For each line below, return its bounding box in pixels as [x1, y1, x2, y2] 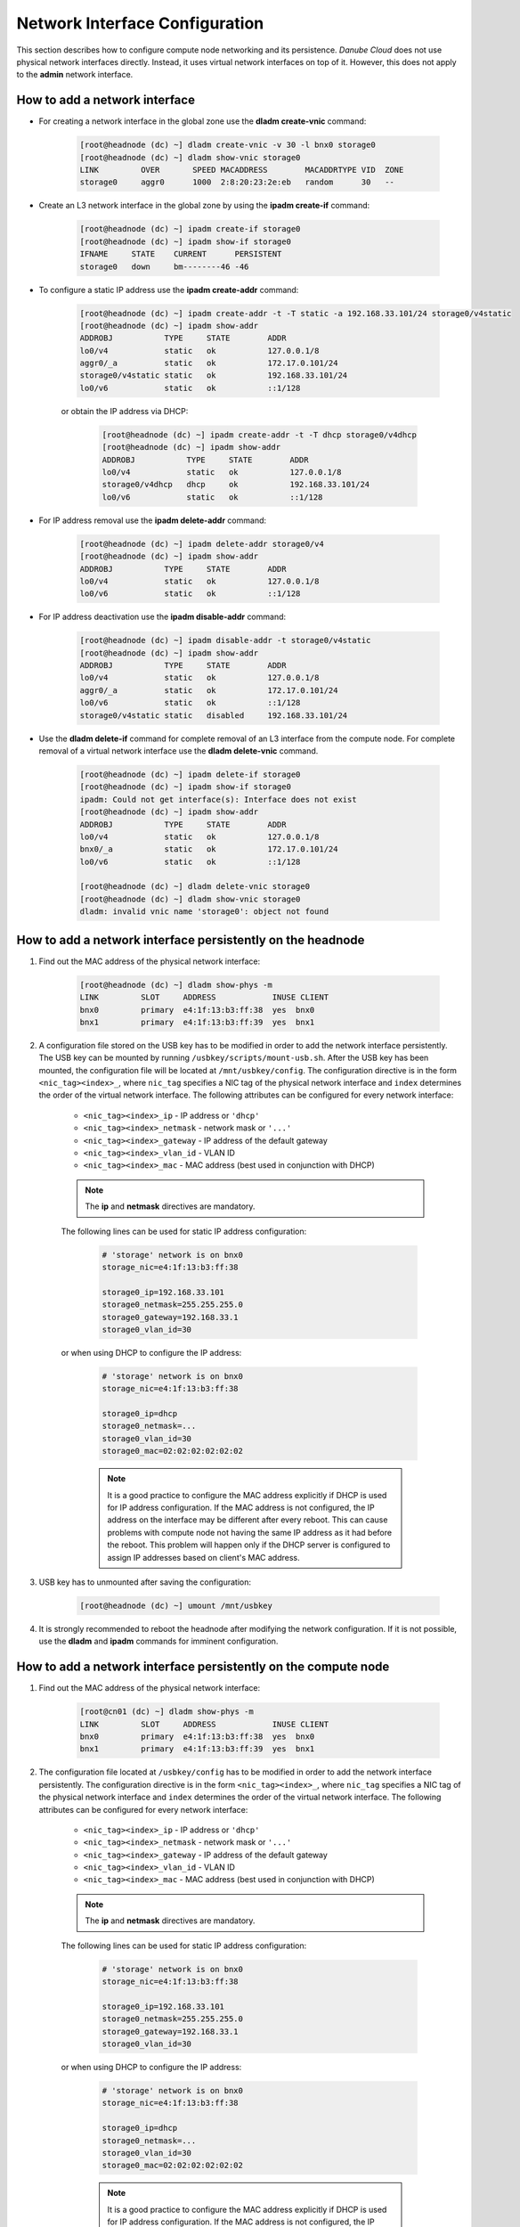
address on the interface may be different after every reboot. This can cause [107, 1514, 388, 1525]
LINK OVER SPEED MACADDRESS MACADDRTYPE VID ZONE [79, 165, 404, 175]
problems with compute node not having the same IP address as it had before [107, 1527, 392, 1538]
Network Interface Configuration [16, 13, 264, 33]
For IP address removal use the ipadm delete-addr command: [38, 515, 267, 526]
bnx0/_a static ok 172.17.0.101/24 [79, 844, 338, 854]
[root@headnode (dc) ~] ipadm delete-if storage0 [79, 769, 301, 779]
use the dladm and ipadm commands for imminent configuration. [38, 1636, 279, 1647]
